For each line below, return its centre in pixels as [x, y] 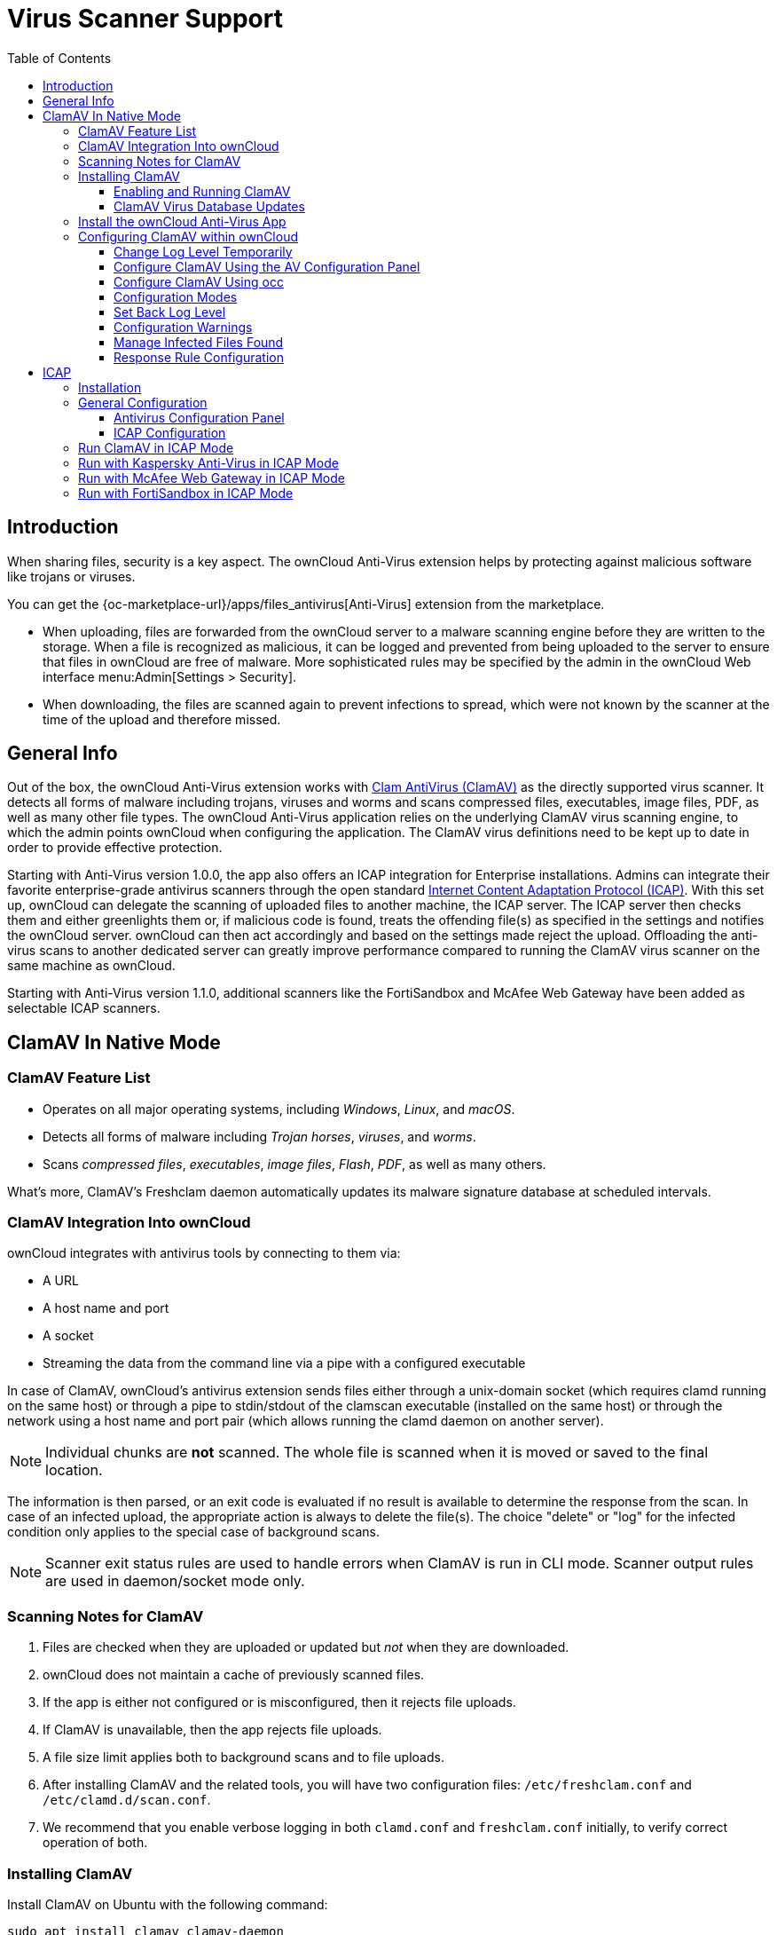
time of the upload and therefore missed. [162, 719]
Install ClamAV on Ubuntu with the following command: [168, 1904]
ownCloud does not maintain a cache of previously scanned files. [234, 1675]
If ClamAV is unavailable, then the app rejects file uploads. [212, 1730]
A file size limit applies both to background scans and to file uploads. [243, 1757]
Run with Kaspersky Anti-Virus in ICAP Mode [208, 462]
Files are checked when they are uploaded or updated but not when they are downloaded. [306, 1647]
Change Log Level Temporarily [203, 251]
